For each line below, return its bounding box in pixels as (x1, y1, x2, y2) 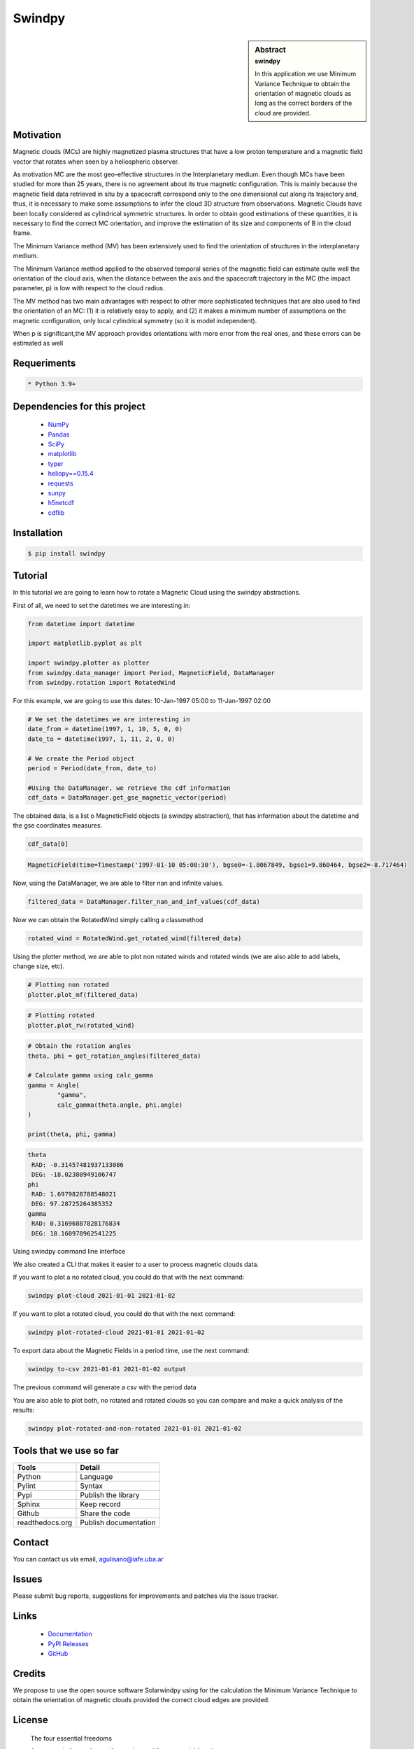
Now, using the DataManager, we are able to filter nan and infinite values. (13, 879, 224, 888)
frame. (13, 229, 32, 237)
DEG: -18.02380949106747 (31, 1170, 117, 1179)
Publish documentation (80, 1518, 157, 1528)
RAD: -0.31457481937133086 (31, 1161, 124, 1168)
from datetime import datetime (27, 620, 136, 628)
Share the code (80, 1508, 131, 1518)
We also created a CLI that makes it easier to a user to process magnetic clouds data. (13, 1260, 259, 1268)
